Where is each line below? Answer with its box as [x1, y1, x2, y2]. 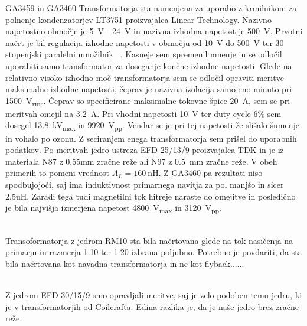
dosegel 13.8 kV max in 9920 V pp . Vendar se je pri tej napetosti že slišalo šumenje [5, 119, 299, 133]
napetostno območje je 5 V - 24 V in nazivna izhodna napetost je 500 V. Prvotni [5, 25, 303, 37]
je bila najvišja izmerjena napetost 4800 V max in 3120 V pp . [5, 201, 221, 215]
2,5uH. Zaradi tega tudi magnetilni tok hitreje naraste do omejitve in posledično [5, 190, 296, 202]
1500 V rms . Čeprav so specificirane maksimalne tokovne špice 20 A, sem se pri [5, 94, 290, 108]
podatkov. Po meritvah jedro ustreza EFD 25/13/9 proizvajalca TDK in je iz [5, 144, 284, 156]
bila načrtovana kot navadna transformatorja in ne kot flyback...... [5, 257, 244, 270]
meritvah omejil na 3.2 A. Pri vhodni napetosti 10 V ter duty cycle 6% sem [5, 107, 282, 119]
